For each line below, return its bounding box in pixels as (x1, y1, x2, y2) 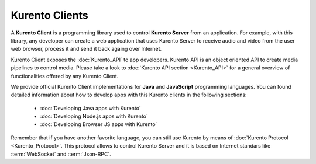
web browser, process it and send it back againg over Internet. (11, 46, 162, 53)
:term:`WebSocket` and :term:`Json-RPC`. (11, 151, 111, 158)
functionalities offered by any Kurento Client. (11, 72, 119, 79)
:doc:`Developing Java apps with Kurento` (40, 104, 142, 111)
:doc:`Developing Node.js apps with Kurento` (40, 113, 149, 120)
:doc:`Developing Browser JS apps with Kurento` (40, 121, 157, 128)
